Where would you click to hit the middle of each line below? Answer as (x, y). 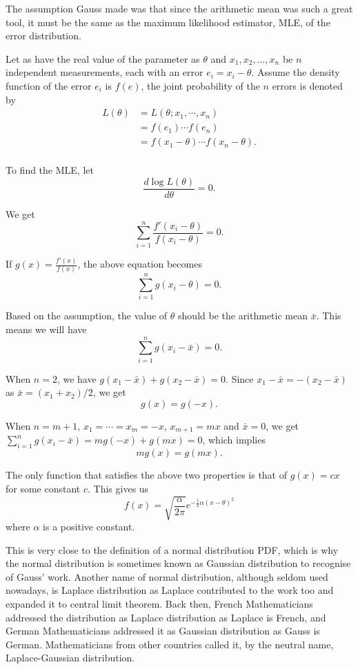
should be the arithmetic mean (243, 316)
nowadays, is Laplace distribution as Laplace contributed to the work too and (170, 590)
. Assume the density (296, 72)
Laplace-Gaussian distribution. (70, 658)
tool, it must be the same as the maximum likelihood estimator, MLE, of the (168, 22)
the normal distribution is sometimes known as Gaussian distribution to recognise (178, 563)
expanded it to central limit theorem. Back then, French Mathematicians (159, 603)
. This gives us (118, 488)
